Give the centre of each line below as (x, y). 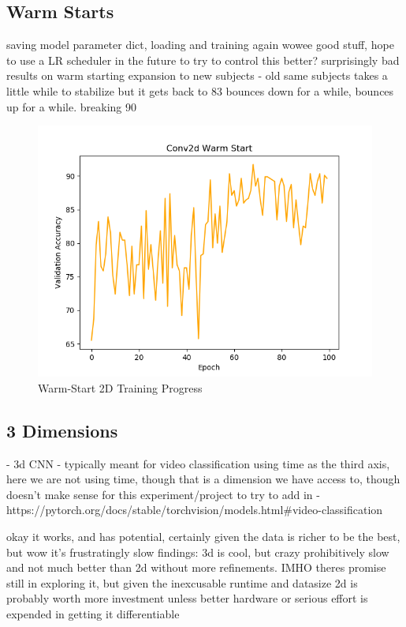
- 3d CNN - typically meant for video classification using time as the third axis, (198, 463)
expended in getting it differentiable (93, 613)
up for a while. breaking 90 (71, 106)
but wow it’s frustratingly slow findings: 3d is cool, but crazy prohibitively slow (198, 552)
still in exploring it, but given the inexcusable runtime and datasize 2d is (182, 582)
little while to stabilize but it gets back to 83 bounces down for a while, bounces (200, 90)
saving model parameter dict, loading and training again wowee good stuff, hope (200, 45)
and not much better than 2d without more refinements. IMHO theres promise (196, 567)
